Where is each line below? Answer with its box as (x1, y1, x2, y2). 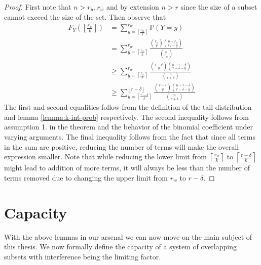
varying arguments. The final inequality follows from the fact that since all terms (4, 131, 255, 142)
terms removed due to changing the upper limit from (4, 172, 168, 183)
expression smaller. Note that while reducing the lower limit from (4, 151, 207, 162)
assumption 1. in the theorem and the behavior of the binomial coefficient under (4, 121, 253, 132)
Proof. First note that (4, 2, 71, 12)
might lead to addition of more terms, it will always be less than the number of (4, 162, 250, 173)
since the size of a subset (180, 2, 257, 12)
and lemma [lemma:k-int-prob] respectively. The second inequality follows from (4, 111, 249, 122)
